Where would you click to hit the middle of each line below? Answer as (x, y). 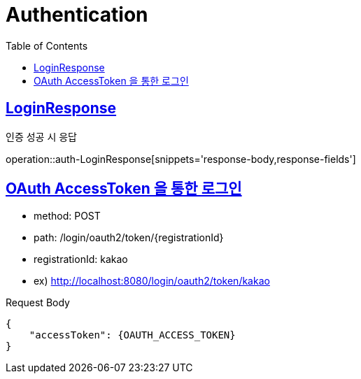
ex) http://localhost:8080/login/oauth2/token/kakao (152, 281)
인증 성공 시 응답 (41, 136)
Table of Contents (47, 45)
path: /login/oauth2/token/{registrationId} (129, 238)
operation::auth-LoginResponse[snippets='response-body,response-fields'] (181, 159)
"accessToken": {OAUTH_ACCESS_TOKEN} (132, 335)
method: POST (67, 216)
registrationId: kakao (81, 259)
